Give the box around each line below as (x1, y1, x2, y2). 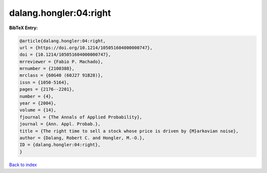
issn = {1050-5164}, (19, 79, 69, 85)
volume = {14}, (19, 107, 56, 113)
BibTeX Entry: (9, 25, 38, 31)
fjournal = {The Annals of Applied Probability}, (19, 114, 142, 120)
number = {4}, (19, 93, 54, 99)
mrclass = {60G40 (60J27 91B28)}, (19, 72, 103, 78)
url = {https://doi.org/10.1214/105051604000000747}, (19, 45, 153, 51)
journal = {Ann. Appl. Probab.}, (19, 121, 101, 127)
